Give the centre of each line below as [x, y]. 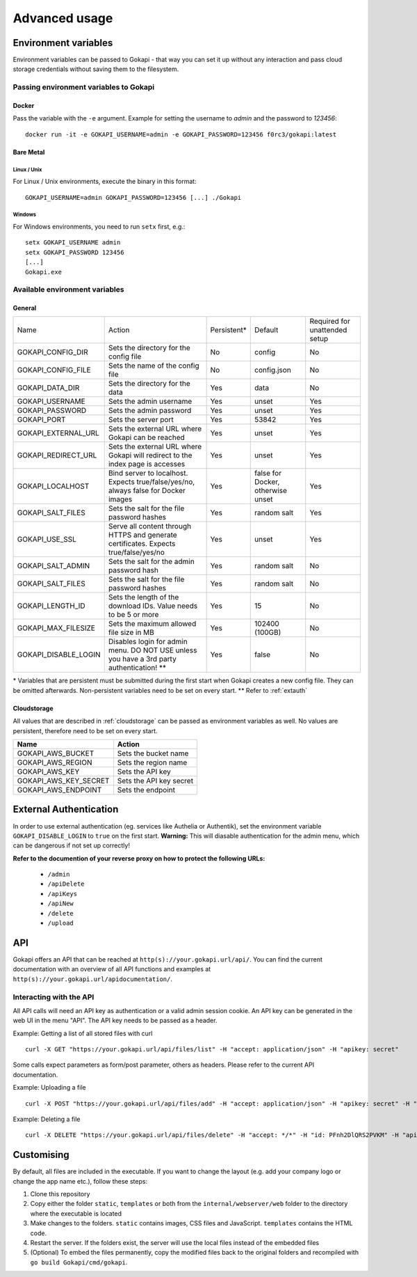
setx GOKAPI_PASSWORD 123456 [75, 252]
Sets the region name [152, 762]
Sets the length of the [144, 597]
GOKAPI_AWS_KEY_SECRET [63, 781]
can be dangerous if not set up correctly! [71, 845]
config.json [273, 370]
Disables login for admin [148, 642]
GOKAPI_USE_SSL [47, 540]
